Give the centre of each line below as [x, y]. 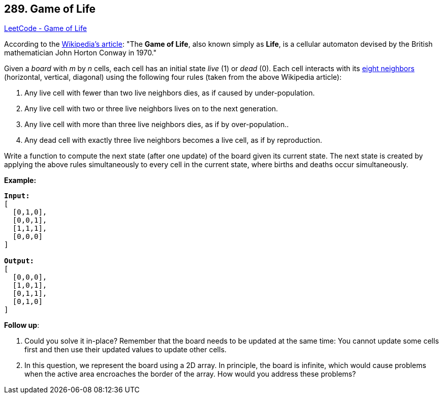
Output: [19, 261]
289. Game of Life [50, 9]
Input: [17, 196]
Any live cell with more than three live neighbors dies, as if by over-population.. [157, 125]
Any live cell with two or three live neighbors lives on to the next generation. [151, 109]
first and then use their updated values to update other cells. [125, 350]
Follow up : [22, 325]
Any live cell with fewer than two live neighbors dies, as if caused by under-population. [170, 93]
